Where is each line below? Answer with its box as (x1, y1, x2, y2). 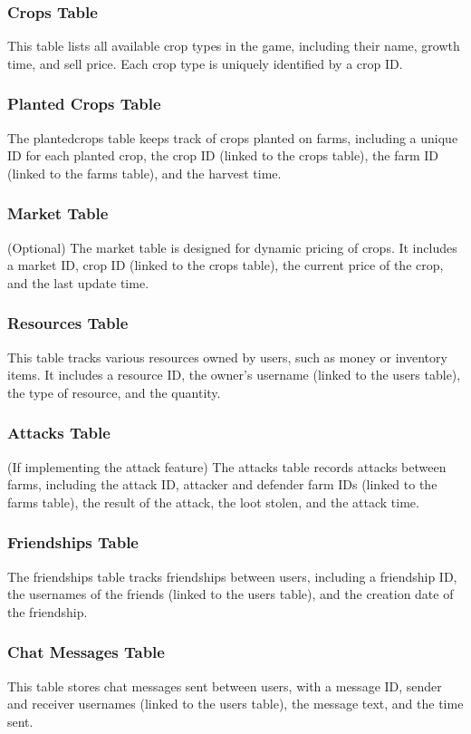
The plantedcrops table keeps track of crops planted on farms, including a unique (7, 128, 458, 147)
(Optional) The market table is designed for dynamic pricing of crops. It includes (7, 237, 457, 256)
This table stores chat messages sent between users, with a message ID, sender (7, 676, 442, 695)
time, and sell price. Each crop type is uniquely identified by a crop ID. (7, 53, 403, 72)
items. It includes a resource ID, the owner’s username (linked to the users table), (7, 365, 461, 384)
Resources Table (7, 312, 129, 334)
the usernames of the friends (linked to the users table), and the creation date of (7, 584, 454, 604)
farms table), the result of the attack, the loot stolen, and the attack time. (7, 492, 419, 511)
